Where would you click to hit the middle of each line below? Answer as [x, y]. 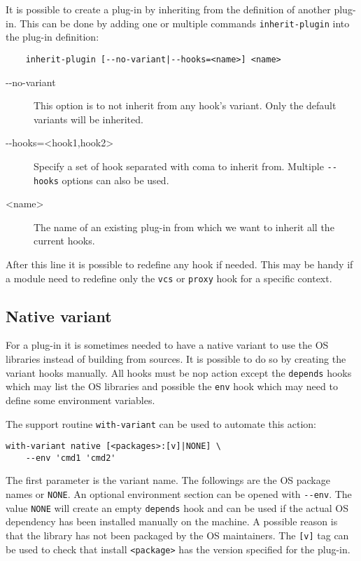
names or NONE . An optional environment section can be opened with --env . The [179, 494]
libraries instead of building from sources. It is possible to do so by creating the [176, 359]
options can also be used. [115, 180]
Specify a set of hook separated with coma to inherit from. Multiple [179, 166]
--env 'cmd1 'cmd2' [71, 458]
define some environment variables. [80, 400]
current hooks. [64, 241]
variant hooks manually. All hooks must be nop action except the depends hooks [179, 372]
